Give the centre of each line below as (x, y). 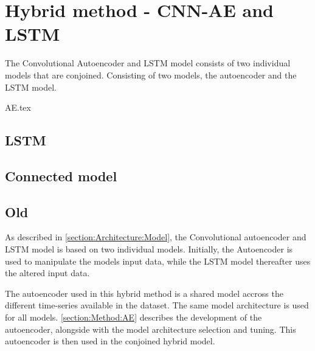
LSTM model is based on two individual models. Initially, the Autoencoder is (149, 249)
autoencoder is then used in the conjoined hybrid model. (110, 341)
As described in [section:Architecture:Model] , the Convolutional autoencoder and (156, 237)
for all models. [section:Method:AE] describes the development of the (133, 317)
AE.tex (18, 107)
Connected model (61, 175)
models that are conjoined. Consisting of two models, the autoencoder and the (151, 75)
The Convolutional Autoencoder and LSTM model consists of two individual (148, 63)
